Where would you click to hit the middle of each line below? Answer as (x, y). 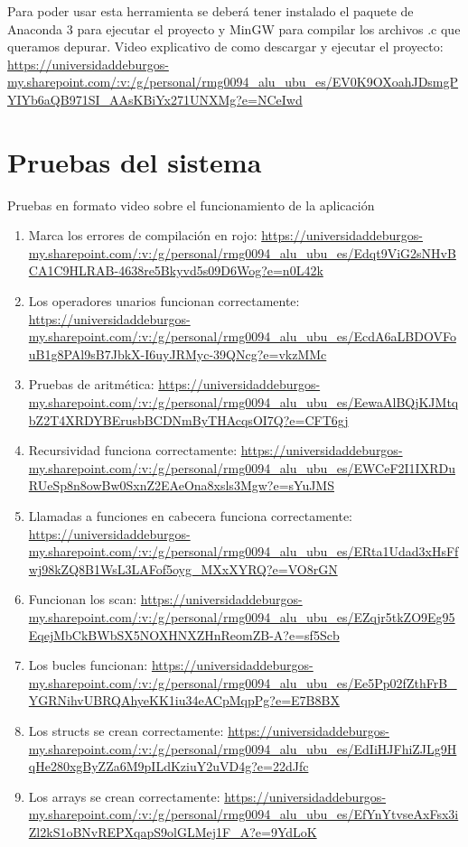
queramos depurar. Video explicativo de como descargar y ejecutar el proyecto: (225, 47)
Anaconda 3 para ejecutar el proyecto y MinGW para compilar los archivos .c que (234, 28)
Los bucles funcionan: (88, 665)
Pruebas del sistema (135, 161)
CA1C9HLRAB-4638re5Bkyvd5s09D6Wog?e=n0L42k (176, 270)
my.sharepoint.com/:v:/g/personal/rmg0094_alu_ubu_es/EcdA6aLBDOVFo (242, 336)
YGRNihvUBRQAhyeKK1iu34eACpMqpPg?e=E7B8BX (184, 700)
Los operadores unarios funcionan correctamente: (164, 301)
